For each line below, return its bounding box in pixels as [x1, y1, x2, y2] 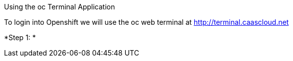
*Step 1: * [4, 33, 36, 42]
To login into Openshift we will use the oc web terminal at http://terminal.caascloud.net [4, 18, 289, 26]
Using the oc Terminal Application [4, 2, 115, 11]
